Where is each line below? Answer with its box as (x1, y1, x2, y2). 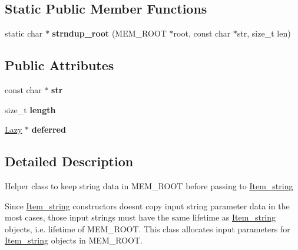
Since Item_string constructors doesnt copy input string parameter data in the (5, 199, 290, 212)
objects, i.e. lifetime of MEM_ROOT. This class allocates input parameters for (5, 222, 290, 235)
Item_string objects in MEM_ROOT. (5, 234, 143, 246)
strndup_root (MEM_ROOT (52, 27, 167, 40)
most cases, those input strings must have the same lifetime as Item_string (5, 211, 276, 223)
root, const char (173, 27, 231, 40)
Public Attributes (5, 56, 114, 74)
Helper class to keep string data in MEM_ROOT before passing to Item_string (5, 179, 293, 192)
